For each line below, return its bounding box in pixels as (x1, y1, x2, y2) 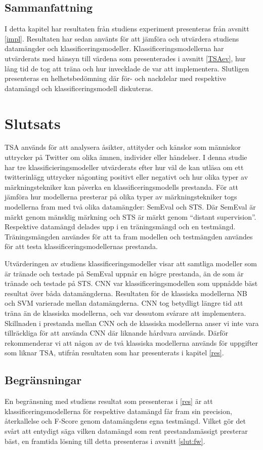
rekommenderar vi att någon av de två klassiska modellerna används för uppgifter (5, 337, 258, 348)
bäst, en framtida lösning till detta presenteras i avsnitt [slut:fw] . (5, 435, 205, 446)
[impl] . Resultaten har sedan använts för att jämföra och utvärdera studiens (5, 33, 239, 44)
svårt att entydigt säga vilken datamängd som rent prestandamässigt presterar (5, 425, 248, 436)
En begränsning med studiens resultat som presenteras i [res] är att (5, 396, 213, 406)
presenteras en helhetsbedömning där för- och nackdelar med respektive (5, 73, 227, 84)
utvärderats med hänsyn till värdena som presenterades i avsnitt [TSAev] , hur (5, 53, 246, 63)
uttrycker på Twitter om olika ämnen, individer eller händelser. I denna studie (5, 152, 247, 162)
